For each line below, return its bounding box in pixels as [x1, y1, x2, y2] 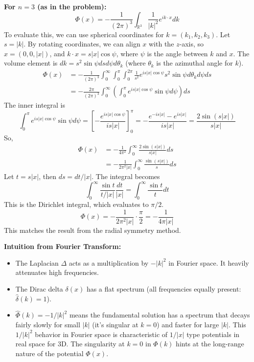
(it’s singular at [92, 319, 139, 330]
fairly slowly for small [15, 319, 80, 330]
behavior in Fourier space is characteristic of [35, 329, 168, 339]
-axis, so [179, 39, 204, 49]
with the [149, 39, 174, 49]
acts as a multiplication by [69, 257, 149, 268]
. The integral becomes [92, 171, 160, 181]
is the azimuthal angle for [156, 58, 233, 68]
